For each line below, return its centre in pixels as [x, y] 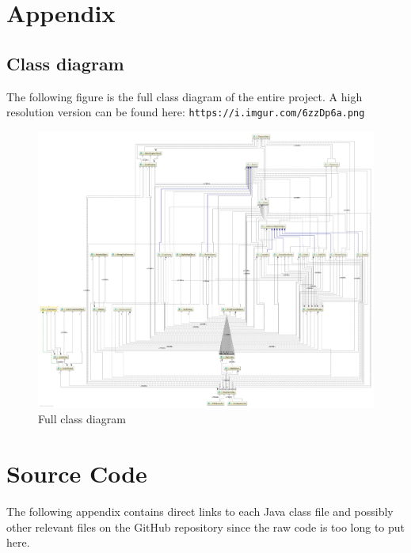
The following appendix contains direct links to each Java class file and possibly [200, 511]
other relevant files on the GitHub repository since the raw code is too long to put [206, 526]
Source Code [77, 473]
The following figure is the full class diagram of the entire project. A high [185, 96]
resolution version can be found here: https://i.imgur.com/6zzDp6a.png [186, 112]
